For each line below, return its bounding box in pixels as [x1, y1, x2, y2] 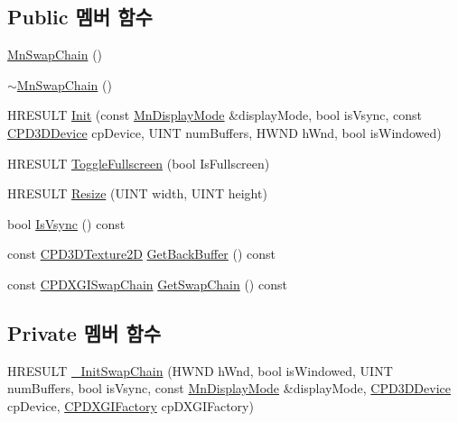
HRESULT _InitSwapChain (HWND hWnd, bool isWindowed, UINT [7, 361, 393, 380]
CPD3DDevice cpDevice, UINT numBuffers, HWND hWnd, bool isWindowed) [7, 123, 442, 142]
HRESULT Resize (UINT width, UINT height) [7, 184, 267, 203]
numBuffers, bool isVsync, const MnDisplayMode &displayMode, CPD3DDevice [7, 379, 451, 398]
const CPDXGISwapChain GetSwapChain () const [7, 274, 287, 293]
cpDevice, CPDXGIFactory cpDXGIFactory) [7, 396, 254, 415]
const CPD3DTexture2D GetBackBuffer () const [7, 244, 276, 263]
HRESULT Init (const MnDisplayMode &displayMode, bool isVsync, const [7, 105, 423, 124]
